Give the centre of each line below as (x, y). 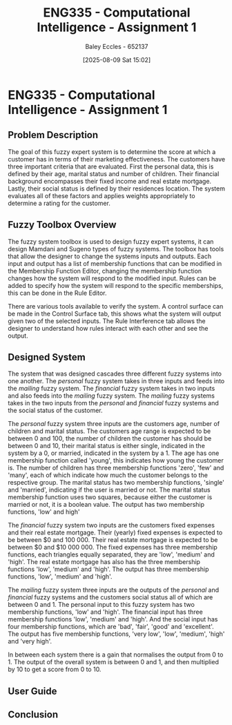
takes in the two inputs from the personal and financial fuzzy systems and (114, 403)
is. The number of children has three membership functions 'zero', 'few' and (116, 468)
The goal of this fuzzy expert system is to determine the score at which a (112, 152)
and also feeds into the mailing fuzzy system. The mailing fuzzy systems (111, 396)
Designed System (47, 357)
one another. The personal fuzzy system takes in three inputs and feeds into (116, 381)
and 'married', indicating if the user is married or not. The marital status (109, 490)
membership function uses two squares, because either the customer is (110, 497)
